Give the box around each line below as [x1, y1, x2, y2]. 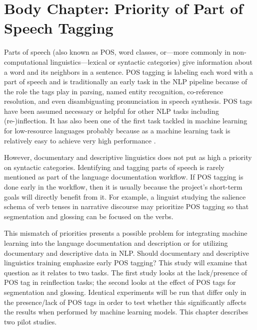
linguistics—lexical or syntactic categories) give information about [50, 56, 253, 67]
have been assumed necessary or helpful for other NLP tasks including [4, 105, 219, 116]
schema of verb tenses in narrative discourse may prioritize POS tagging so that [4, 201, 249, 212]
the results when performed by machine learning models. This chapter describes [4, 306, 248, 317]
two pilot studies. [4, 316, 57, 326]
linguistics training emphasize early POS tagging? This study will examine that [4, 257, 247, 268]
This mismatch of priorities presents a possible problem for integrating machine [4, 228, 247, 238]
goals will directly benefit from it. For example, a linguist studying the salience [4, 191, 246, 202]
